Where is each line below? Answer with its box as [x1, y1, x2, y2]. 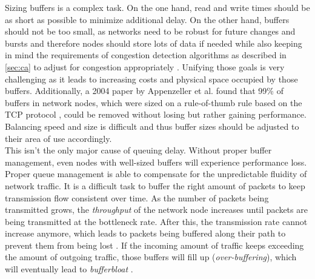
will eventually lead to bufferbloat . [5, 263, 133, 275]
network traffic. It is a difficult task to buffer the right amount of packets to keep [5, 179, 305, 192]
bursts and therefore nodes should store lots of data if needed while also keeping [5, 36, 302, 49]
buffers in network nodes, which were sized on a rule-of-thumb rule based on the [5, 96, 302, 109]
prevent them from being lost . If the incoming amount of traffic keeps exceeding [5, 238, 304, 251]
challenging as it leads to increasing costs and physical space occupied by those [5, 72, 298, 85]
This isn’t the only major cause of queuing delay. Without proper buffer [5, 144, 272, 156]
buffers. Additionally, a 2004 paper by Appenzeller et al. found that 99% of [5, 84, 283, 97]
